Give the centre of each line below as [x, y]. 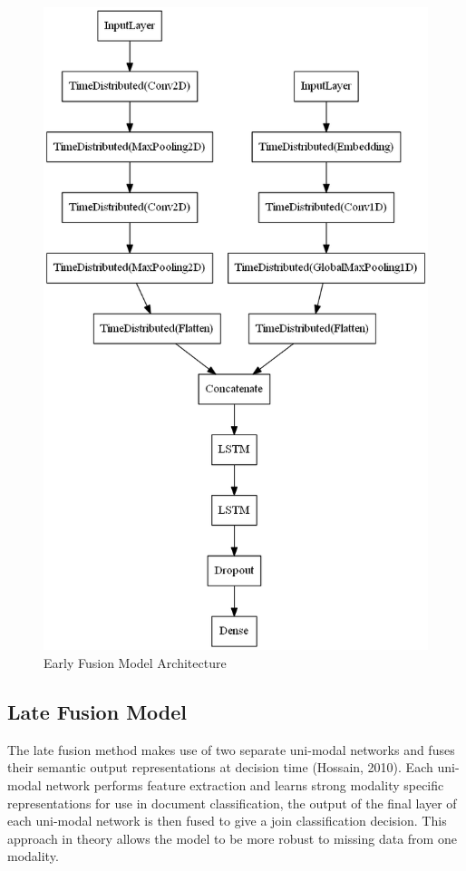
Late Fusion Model [97, 712]
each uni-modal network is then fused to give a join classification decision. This [227, 821]
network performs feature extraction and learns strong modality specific [245, 785]
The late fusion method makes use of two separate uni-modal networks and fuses [231, 749]
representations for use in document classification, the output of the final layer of [232, 803]
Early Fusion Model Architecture [135, 663]
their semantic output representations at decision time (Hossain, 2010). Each [220, 767]
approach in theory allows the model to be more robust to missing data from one [232, 838]
